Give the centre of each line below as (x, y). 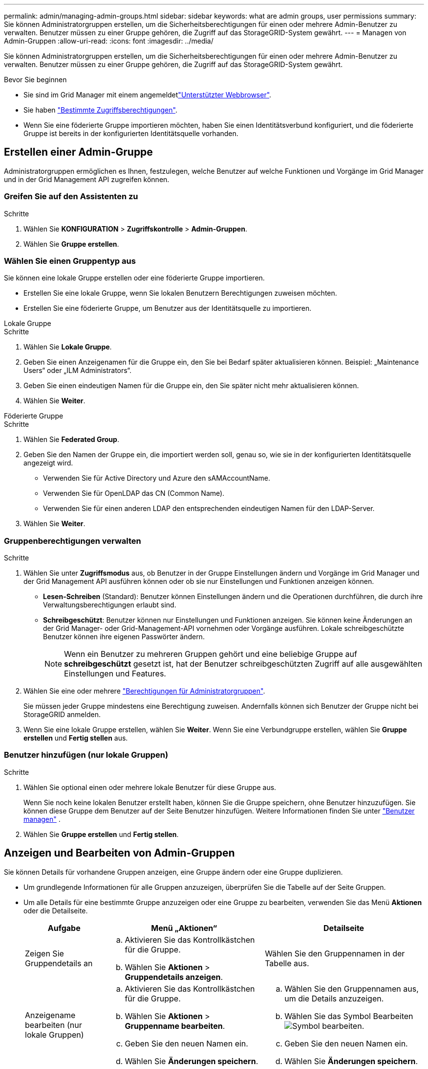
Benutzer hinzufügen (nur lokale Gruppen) (86, 755)
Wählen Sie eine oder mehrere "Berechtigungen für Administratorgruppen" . (144, 691)
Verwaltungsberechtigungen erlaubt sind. (110, 605)
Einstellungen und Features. (115, 674)
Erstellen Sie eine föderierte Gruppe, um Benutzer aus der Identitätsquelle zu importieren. (168, 308)
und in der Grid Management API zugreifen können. (87, 179)
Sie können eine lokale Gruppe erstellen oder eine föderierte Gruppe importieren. (134, 278)
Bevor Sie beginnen (35, 80)
